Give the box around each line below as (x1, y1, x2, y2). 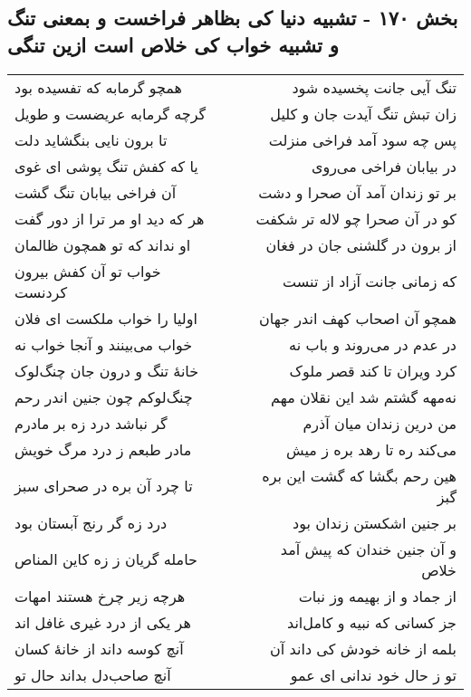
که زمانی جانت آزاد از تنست (283, 271, 457, 292)
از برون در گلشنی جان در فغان (265, 234, 457, 255)
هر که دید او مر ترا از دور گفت (14, 207, 205, 229)
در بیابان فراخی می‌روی (311, 155, 457, 177)
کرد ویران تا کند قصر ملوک (289, 359, 457, 381)
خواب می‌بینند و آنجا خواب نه (14, 333, 193, 355)
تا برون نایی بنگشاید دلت (14, 129, 168, 150)
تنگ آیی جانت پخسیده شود (292, 76, 457, 98)
